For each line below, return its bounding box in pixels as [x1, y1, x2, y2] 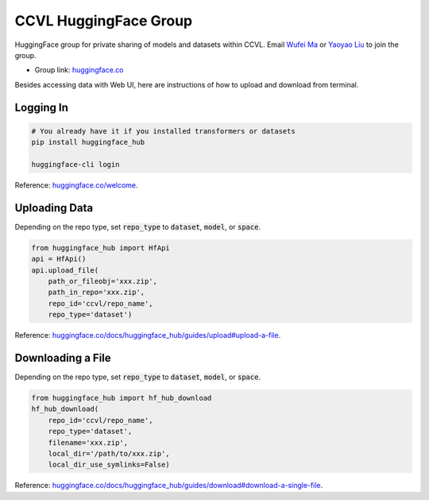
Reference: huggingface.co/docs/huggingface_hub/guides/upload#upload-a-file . [14, 331, 281, 340]
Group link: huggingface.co [34, 65, 124, 75]
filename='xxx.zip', [48, 438, 129, 447]
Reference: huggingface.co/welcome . [14, 180, 138, 190]
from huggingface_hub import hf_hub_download [31, 393, 212, 402]
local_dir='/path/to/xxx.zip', [48, 449, 170, 458]
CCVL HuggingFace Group [14, 12, 193, 29]
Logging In [14, 100, 69, 114]
